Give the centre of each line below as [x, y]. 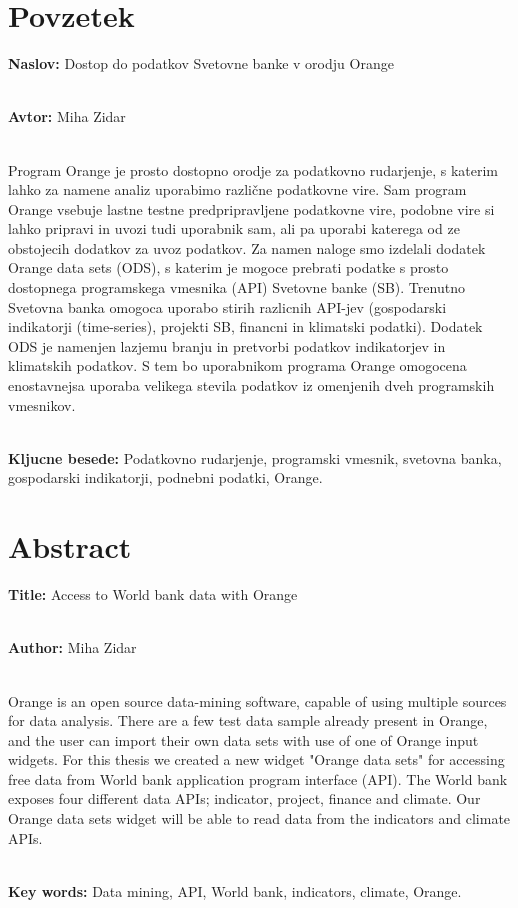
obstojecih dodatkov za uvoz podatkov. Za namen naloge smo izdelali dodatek [247, 247]
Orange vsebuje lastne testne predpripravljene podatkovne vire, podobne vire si [251, 208]
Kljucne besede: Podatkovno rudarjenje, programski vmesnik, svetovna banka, [255, 457]
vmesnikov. [42, 404]
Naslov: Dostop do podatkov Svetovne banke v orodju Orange [201, 63]
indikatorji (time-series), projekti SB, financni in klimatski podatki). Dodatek [245, 326]
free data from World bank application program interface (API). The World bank [258, 778]
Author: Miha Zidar [72, 647]
